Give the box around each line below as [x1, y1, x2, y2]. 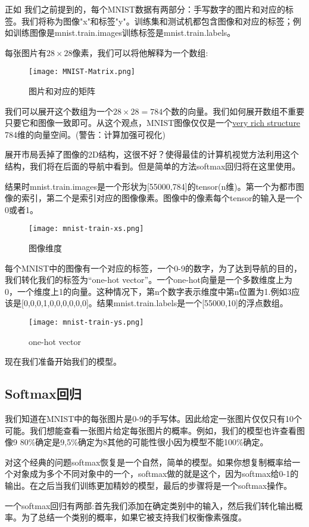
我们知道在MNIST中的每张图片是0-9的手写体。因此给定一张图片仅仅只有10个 [5, 412, 302, 425]
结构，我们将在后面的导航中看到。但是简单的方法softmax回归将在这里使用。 [5, 160, 301, 172]
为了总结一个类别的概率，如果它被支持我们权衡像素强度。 [21, 511, 246, 523]
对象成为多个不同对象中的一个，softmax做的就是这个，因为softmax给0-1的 [13, 467, 299, 480]
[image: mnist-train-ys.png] [29, 318, 144, 326]
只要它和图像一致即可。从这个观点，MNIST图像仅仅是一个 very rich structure [5, 116, 301, 129]
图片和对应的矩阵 [29, 85, 95, 97]
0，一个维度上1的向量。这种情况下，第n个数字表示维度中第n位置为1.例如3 [5, 285, 292, 297]
